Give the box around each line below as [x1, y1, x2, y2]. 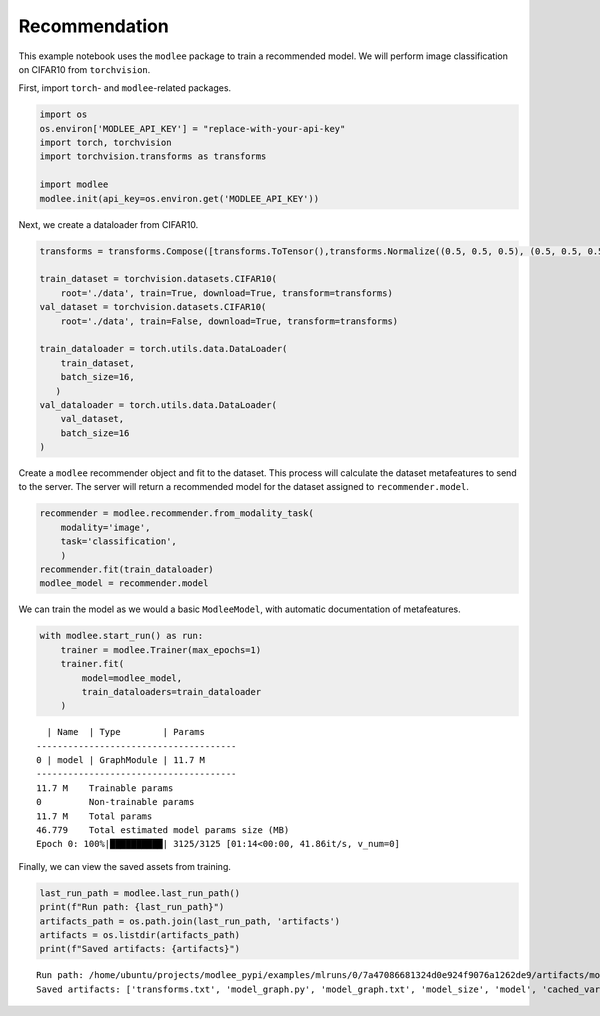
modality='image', [60, 521, 151, 533]
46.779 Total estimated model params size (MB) [36, 825, 290, 836]
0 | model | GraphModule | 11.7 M [36, 755, 205, 766]
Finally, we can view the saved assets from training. [18, 860, 232, 872]
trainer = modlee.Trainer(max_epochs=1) [60, 644, 262, 655]
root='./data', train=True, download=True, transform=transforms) [60, 287, 394, 299]
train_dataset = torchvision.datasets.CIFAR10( [39, 273, 277, 285]
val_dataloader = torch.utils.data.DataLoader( [39, 399, 277, 410]
